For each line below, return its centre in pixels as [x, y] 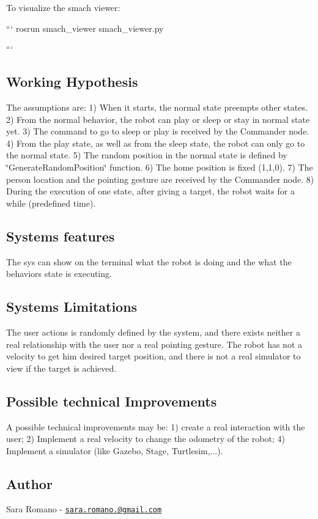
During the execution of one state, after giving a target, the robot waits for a [150, 191]
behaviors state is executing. [59, 274]
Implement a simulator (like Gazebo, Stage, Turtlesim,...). [115, 450]
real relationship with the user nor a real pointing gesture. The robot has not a [154, 344]
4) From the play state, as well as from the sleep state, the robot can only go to [156, 143]
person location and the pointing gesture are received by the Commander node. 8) [160, 179]
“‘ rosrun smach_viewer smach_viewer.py [85, 28]
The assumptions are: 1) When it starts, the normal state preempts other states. [157, 107]
